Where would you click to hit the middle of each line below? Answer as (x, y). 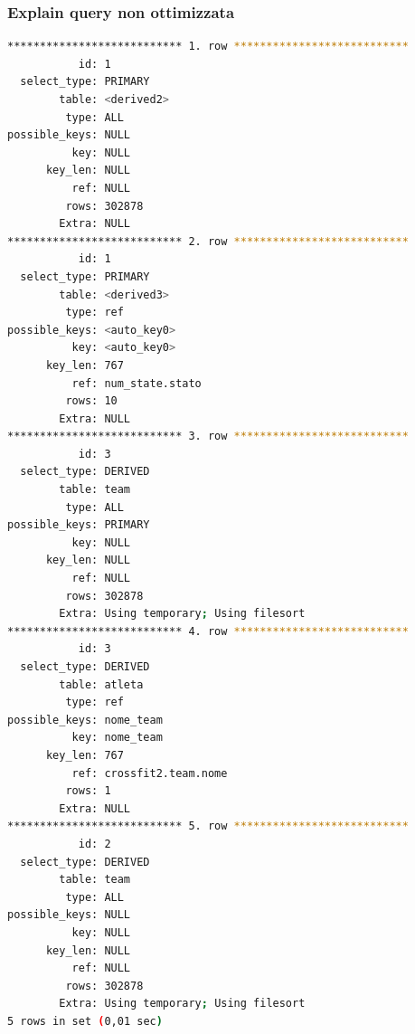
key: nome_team (117, 738)
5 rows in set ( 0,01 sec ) (85, 1021)
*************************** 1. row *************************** (208, 47)
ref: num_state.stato (137, 383)
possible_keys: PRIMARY (79, 525)
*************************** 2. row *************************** (208, 241)
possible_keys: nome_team (85, 720)
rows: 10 (91, 401)
